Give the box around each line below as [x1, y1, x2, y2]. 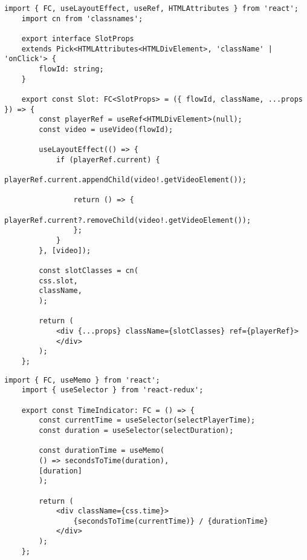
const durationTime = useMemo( [39, 446, 164, 455]
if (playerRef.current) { [56, 155, 160, 164]
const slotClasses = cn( [39, 266, 138, 275]
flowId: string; [39, 64, 104, 73]
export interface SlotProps [21, 34, 134, 43]
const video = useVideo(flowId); [39, 125, 173, 134]
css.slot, [39, 276, 78, 285]
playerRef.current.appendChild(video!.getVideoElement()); [4, 176, 247, 185]
